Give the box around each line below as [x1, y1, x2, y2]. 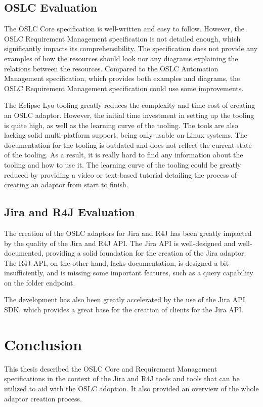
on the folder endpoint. [4, 277, 75, 288]
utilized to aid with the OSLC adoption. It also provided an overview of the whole [4, 383, 259, 393]
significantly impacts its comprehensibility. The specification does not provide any [4, 43, 258, 54]
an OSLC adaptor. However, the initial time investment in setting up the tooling [4, 109, 254, 120]
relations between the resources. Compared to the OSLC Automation [4, 63, 218, 73]
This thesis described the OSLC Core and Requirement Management [4, 363, 217, 374]
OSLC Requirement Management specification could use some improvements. [4, 83, 244, 93]
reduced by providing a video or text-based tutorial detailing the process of [4, 169, 237, 180]
